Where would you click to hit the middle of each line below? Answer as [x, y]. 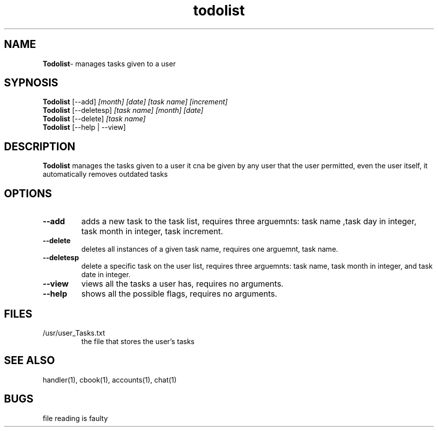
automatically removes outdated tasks [105, 174]
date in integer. [106, 275]
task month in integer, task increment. [152, 231]
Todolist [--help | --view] [84, 127]
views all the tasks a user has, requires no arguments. [182, 284]
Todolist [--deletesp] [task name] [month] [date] [123, 110]
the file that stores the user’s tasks [138, 341]
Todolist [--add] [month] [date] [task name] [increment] [135, 102]
